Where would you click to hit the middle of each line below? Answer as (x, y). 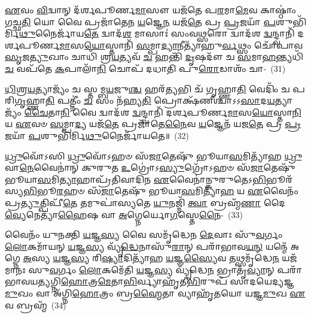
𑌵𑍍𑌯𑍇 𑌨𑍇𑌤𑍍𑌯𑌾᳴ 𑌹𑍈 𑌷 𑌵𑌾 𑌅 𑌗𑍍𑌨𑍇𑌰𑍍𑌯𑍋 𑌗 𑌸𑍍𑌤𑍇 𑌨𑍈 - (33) (124, 214)
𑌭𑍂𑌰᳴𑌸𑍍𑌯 (279, 179)
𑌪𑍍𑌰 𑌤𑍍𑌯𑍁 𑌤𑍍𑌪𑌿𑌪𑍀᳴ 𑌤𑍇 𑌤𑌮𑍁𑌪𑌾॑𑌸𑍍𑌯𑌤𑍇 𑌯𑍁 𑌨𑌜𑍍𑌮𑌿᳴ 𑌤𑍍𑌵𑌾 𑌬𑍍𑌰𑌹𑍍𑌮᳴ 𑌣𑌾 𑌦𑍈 (145, 202)
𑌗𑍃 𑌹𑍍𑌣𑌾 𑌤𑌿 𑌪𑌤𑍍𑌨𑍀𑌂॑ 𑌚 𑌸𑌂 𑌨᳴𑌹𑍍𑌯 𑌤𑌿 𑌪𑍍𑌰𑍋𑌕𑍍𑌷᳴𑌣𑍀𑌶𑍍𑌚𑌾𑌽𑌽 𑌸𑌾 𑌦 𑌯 (145, 100)
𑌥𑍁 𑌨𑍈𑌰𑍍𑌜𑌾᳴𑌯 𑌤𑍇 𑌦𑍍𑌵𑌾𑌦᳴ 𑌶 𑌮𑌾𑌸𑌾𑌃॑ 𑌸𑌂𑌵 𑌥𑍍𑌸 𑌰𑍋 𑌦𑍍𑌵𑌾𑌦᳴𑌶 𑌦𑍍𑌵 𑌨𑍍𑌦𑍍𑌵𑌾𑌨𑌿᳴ (157, 33)
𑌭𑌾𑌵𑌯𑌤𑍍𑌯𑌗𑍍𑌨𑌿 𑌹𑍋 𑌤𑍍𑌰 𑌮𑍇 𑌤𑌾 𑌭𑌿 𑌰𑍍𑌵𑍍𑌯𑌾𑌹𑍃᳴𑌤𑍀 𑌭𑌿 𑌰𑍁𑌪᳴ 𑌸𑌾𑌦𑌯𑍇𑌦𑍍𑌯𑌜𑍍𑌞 (150, 281)
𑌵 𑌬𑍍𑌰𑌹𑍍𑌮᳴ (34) (36, 305)
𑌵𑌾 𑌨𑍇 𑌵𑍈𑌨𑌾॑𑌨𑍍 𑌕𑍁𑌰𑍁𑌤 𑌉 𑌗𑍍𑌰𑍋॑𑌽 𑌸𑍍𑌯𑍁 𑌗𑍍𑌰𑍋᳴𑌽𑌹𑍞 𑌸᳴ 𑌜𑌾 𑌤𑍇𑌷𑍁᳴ (150, 167)
